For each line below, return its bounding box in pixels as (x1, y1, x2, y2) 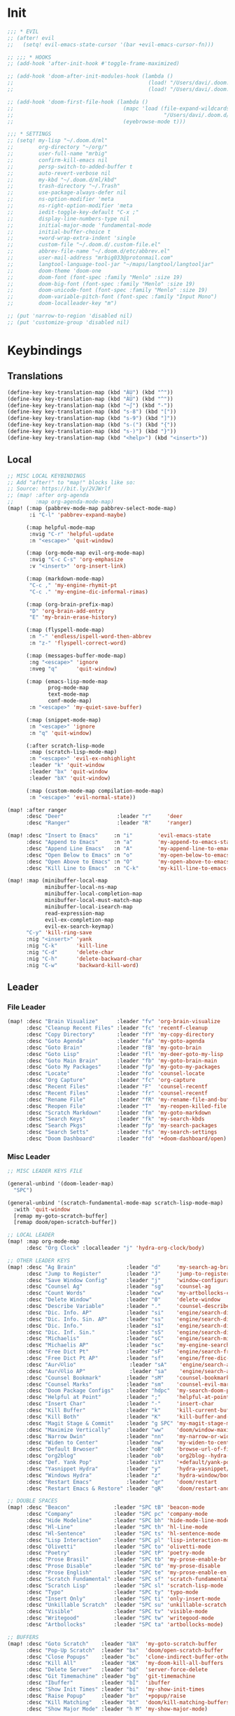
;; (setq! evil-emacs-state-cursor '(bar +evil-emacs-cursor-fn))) (7, 41, 215, 48)
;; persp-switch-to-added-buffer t (7, 163, 133, 170)
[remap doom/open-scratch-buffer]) (13, 1219, 117, 1226)
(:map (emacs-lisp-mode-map (25, 677, 108, 685)
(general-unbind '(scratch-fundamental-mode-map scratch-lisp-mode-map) (7, 1199, 224, 1207)
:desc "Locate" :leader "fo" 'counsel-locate (25, 1070, 205, 1077)
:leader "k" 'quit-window (29, 761, 105, 769)
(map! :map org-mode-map (7, 1238, 80, 1245)
